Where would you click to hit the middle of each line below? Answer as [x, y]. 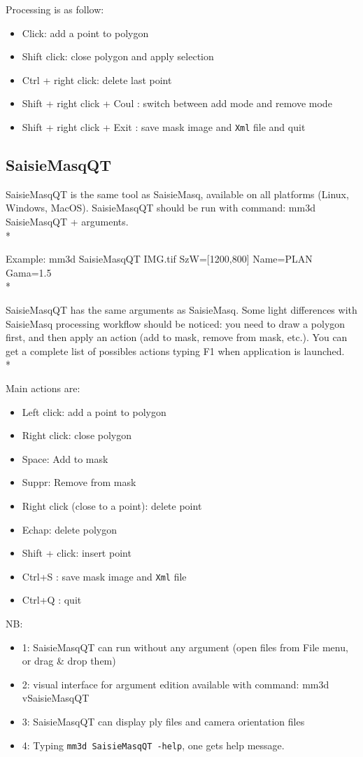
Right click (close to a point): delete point [112, 505]
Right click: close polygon [77, 435]
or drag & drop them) [69, 661]
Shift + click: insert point [77, 553]
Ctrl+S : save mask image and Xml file [104, 576]
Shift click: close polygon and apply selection [118, 56]
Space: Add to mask [65, 458]
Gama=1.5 [29, 272]
